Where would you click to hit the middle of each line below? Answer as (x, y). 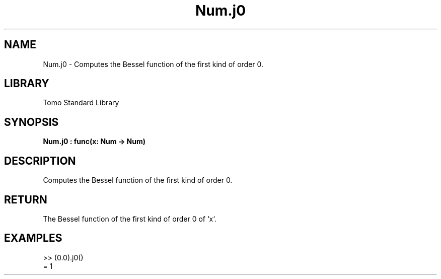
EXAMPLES (33, 238)
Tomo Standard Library (81, 103)
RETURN (26, 199)
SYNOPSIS (31, 122)
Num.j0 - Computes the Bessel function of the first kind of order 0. (153, 64)
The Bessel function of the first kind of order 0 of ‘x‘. (130, 219)
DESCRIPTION (40, 161)
